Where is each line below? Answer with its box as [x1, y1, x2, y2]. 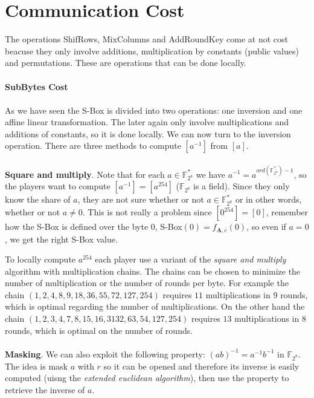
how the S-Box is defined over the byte [5, 220, 149, 233]
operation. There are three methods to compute [5, 139, 181, 152]
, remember [266, 206, 309, 218]
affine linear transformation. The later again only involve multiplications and [5, 116, 289, 128]
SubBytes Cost [5, 80, 68, 93]
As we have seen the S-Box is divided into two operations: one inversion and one [5, 103, 303, 116]
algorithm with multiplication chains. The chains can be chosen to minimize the [5, 264, 301, 277]
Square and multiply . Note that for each [5, 168, 165, 180]
